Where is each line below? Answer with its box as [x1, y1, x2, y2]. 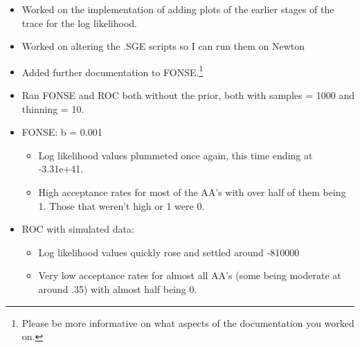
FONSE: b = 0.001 [21, 125, 102, 139]
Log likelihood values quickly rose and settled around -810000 [38, 244, 300, 259]
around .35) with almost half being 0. [38, 281, 197, 296]
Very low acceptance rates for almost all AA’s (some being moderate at [38, 268, 341, 283]
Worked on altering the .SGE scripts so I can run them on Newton [21, 39, 305, 53]
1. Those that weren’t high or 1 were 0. [38, 198, 205, 213]
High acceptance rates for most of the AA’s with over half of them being [38, 185, 346, 199]
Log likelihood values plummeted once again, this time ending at [38, 148, 313, 162]
